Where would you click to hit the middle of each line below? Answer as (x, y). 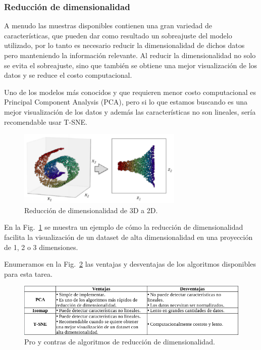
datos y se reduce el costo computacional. (68, 75)
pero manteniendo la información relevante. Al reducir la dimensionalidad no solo (130, 55)
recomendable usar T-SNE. (46, 121)
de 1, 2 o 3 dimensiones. (41, 247)
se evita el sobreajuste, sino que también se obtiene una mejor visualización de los (131, 65)
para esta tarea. (28, 273)
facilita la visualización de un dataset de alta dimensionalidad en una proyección (128, 237)
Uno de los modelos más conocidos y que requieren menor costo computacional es (130, 92)
